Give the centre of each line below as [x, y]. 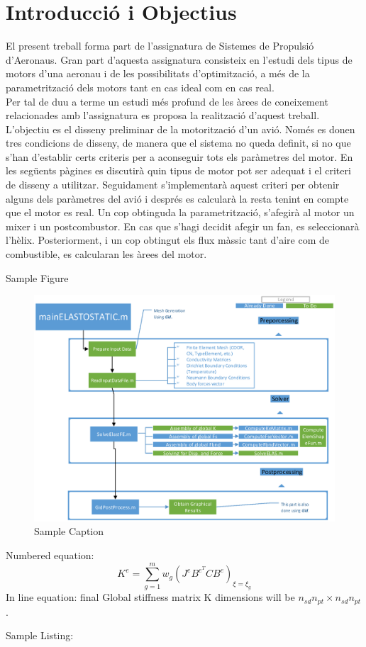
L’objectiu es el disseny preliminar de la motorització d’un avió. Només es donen [181, 129]
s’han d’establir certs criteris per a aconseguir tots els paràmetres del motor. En [179, 156]
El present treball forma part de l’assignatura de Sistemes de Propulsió [160, 46]
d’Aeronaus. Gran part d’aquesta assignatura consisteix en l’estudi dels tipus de [179, 59]
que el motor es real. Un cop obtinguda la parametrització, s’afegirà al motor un [180, 212]
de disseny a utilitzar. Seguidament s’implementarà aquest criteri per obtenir [173, 185]
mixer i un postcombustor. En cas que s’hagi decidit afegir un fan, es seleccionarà [183, 226]
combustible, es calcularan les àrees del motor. [106, 254]
